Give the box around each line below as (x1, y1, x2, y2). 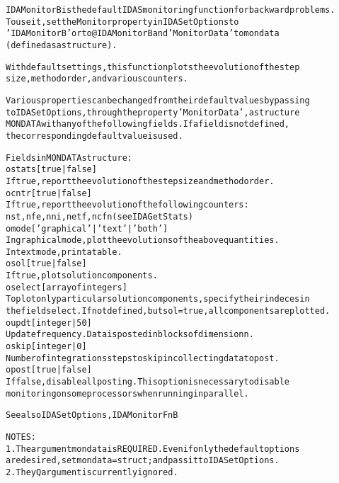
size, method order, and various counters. (6, 74, 188, 84)
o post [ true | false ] (6, 365, 92, 375)
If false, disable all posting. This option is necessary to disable (6, 377, 289, 387)
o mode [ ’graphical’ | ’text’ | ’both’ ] (6, 223, 168, 234)
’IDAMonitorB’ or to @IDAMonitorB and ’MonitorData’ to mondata (6, 28, 280, 39)
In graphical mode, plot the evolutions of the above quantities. (6, 235, 280, 246)
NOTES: (6, 432, 36, 442)
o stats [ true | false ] (6, 164, 97, 175)
